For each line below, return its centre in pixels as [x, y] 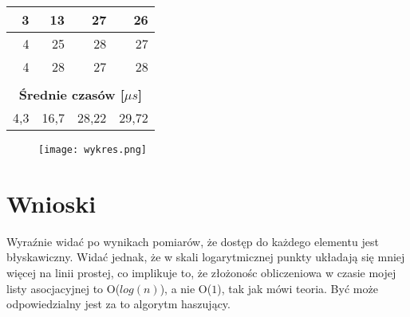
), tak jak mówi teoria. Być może [298, 288]
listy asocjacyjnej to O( [63, 288]
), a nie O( [186, 288]
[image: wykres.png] [93, 150]
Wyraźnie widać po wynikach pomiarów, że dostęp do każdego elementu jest [193, 241]
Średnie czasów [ [71, 94]
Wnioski [51, 203]
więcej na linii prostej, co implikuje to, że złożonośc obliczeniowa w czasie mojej [201, 272]
